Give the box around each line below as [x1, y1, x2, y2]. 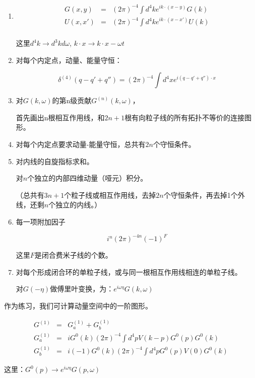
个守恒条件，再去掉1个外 [163, 189, 245, 200]
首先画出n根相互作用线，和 [16, 112, 105, 122]
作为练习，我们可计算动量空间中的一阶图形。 [4, 300, 152, 311]
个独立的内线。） [48, 199, 102, 210]
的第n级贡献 [52, 95, 92, 106]
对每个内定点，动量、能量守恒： [16, 54, 122, 65]
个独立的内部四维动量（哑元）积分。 [27, 173, 148, 183]
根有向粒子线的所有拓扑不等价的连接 [124, 112, 245, 122]
